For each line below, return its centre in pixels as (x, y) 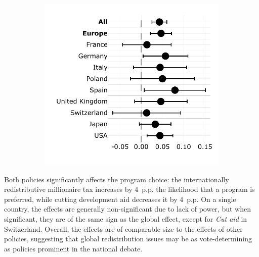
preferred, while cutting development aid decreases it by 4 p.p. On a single (120, 199)
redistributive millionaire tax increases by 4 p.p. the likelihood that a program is (129, 189)
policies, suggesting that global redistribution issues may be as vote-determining (128, 239)
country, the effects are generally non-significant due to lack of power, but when (127, 209)
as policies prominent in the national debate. (73, 248)
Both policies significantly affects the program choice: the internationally (117, 179)
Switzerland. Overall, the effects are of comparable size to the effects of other (123, 228)
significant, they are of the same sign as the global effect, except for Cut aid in (126, 219)
